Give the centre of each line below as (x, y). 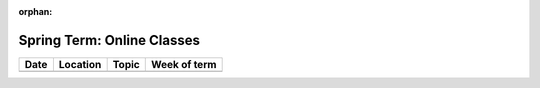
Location (80, 64)
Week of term (183, 64)
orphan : (35, 11)
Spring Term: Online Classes (109, 40)
